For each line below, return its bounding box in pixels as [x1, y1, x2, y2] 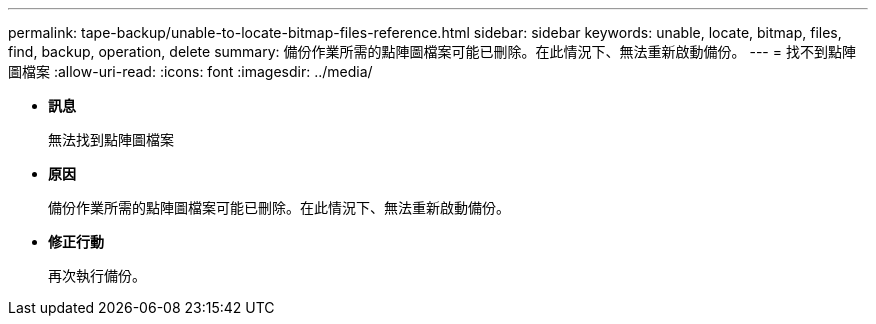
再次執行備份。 [48, 267, 146, 284]
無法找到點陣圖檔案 [48, 131, 174, 148]
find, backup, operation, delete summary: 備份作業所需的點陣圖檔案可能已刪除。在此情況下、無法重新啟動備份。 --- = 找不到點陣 [8, 43, 856, 60]
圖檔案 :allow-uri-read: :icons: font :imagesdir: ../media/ [8, 63, 373, 80]
